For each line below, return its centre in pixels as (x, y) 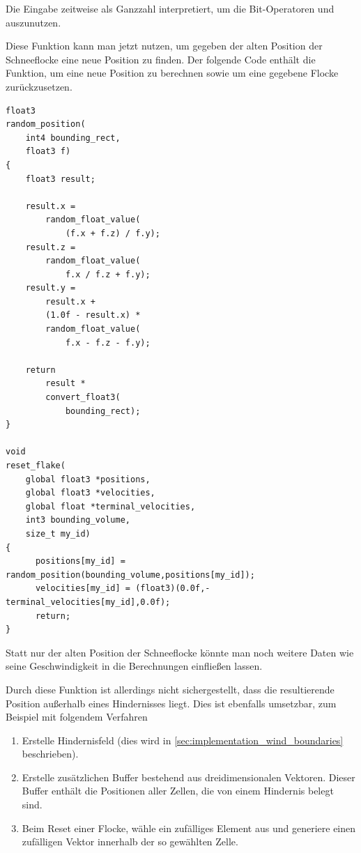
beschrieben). (50, 754)
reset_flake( (36, 466)
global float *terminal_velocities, (110, 506)
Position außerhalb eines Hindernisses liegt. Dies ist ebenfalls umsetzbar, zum (171, 703)
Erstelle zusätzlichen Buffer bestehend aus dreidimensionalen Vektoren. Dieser (189, 777)
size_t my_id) (58, 533)
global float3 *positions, (88, 479)
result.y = (51, 288)
